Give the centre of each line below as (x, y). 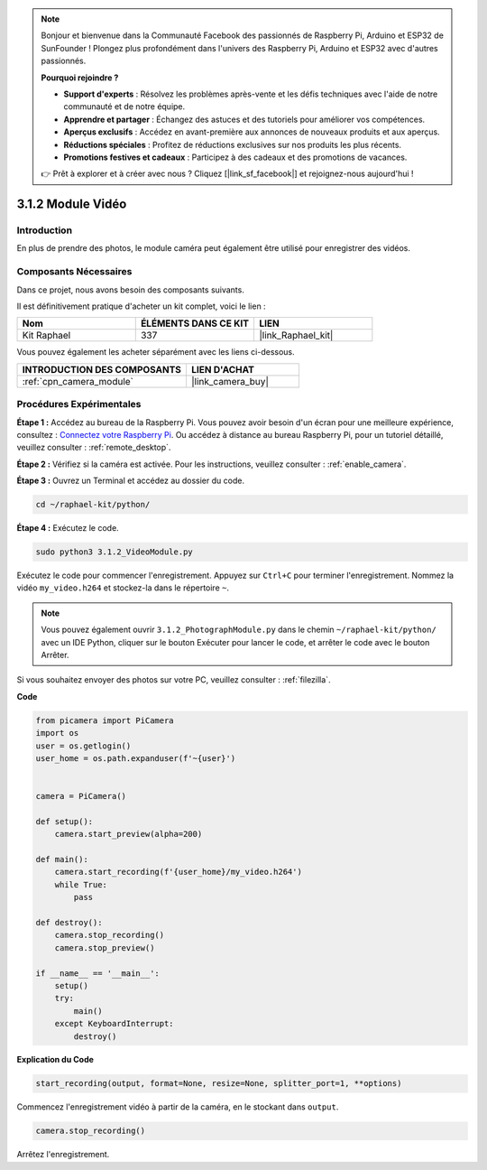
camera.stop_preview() (105, 947)
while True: (81, 884)
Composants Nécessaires (74, 272)
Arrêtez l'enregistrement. (63, 1155)
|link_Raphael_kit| (296, 336)
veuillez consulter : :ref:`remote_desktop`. (94, 448)
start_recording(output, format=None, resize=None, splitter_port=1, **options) (219, 1084)
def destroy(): (69, 922)
